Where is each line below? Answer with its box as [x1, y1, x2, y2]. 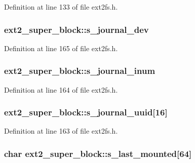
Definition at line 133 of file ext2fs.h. [4, 2, 118, 12]
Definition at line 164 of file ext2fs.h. [4, 84, 118, 95]
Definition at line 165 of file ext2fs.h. [4, 43, 118, 53]
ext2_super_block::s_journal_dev [4, 23, 149, 35]
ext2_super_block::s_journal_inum [4, 64, 155, 77]
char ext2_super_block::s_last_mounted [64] [4, 147, 192, 159]
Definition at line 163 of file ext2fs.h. [4, 126, 118, 136]
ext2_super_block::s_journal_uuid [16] [4, 106, 168, 118]
